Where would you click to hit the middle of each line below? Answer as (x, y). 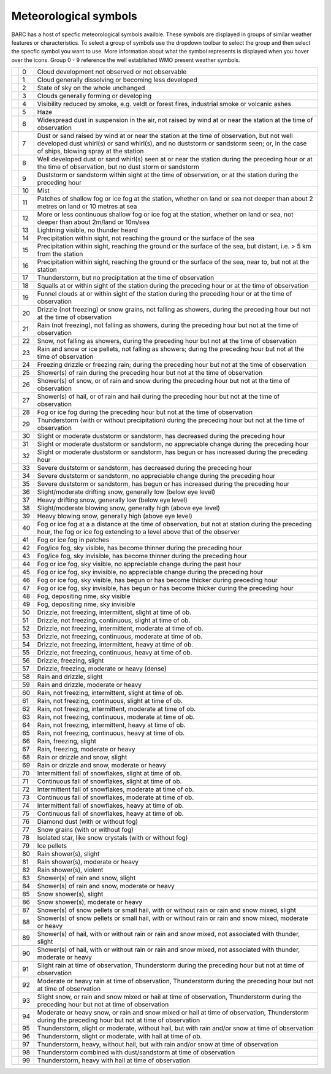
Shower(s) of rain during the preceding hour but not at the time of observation (150, 373)
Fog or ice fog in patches (73, 540)
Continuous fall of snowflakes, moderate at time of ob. (116, 797)
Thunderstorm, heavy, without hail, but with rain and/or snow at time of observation (158, 1045)
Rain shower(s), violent (70, 870)
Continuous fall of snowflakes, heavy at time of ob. (110, 814)
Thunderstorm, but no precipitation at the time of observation (126, 278)
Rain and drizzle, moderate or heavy (89, 685)
